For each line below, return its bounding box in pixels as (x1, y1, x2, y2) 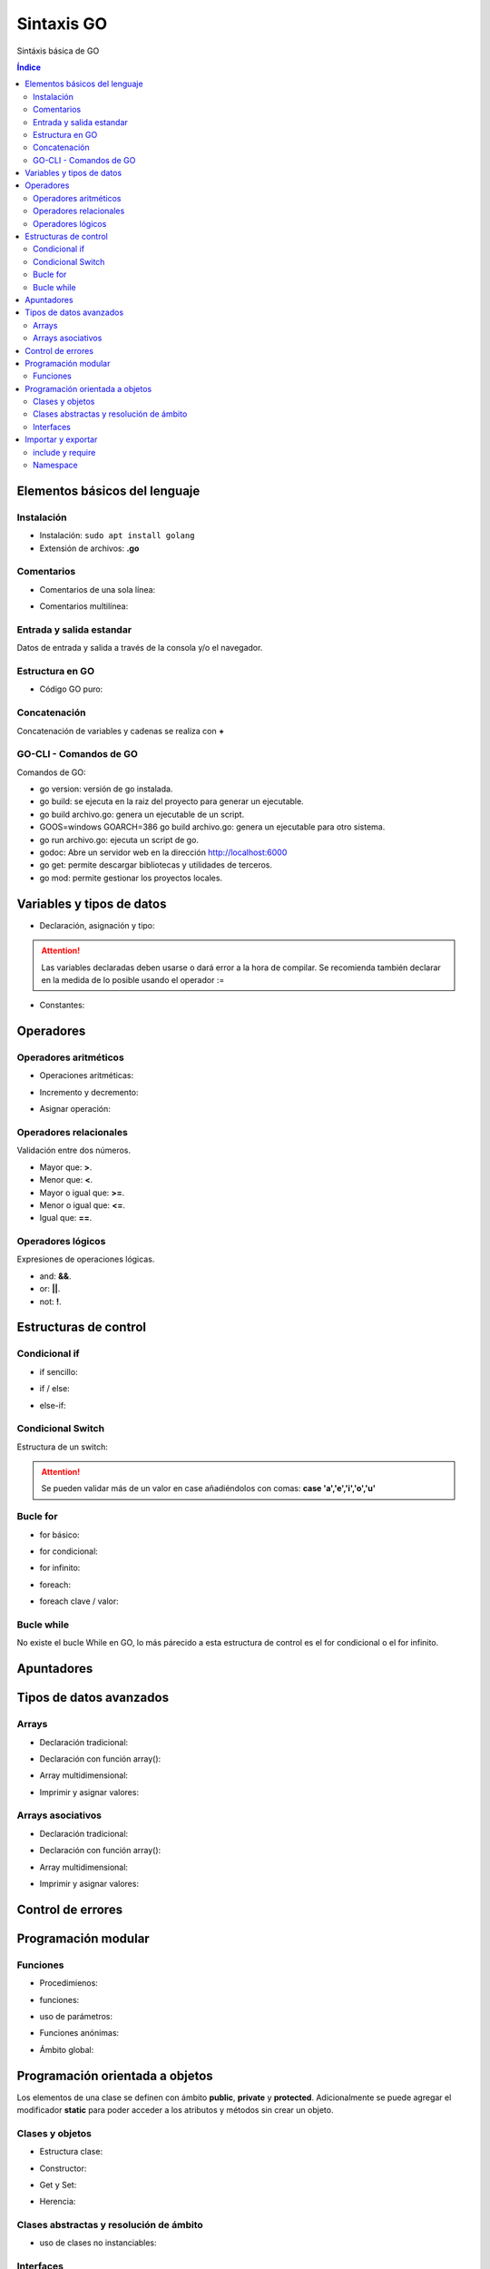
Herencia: (39, 2196, 76, 2207)
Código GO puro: (39, 683, 103, 694)
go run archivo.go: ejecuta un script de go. (39, 834, 200, 845)
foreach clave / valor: (39, 1596, 120, 1606)
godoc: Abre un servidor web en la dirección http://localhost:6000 (39, 847, 288, 858)
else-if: (39, 1400, 67, 1410)
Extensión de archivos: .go (39, 543, 140, 554)
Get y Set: (39, 2179, 77, 2190)
